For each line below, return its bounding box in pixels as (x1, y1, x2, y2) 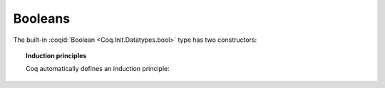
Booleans (13, 11, 71, 26)
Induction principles (26, 51, 87, 60)
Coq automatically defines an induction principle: (26, 65, 170, 73)
